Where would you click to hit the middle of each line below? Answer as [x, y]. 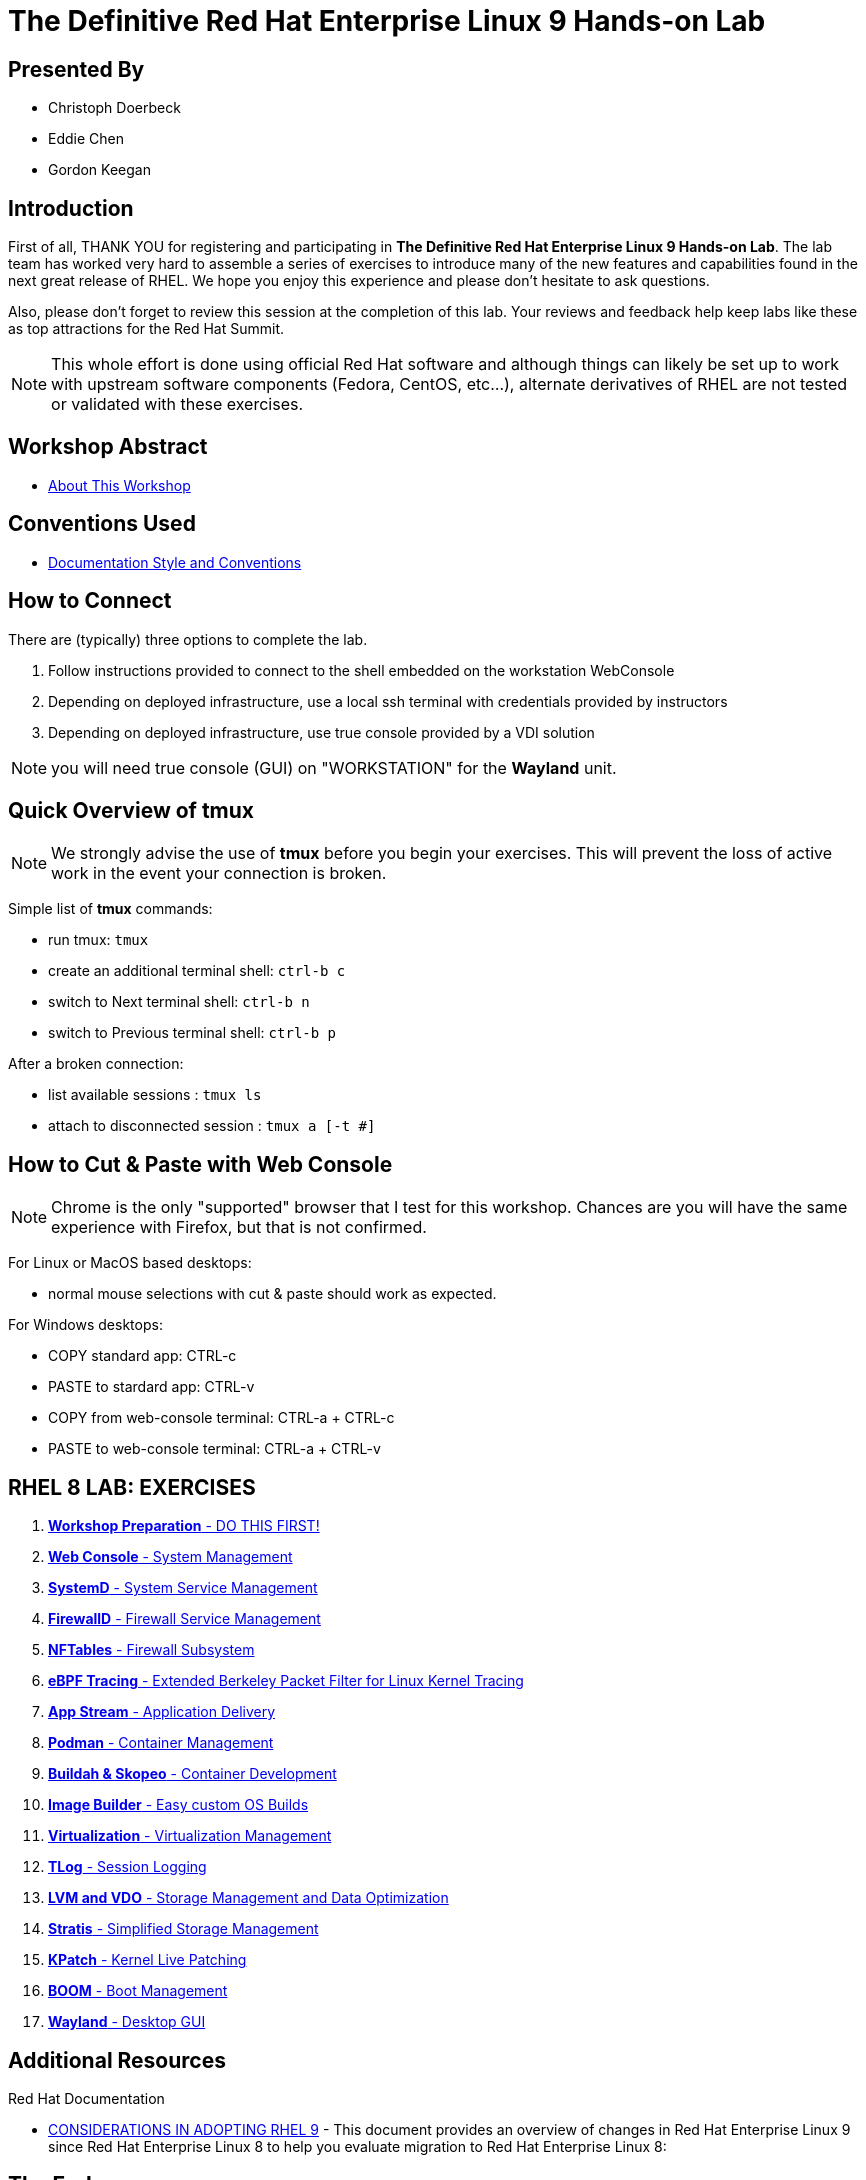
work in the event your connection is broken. [219, 873]
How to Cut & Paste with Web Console [200, 1164]
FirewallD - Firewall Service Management [184, 1619]
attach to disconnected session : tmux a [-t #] [212, 1126]
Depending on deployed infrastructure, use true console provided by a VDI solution [321, 732]
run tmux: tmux [98, 940]
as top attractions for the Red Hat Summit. [146, 329]
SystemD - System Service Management [183, 1588]
